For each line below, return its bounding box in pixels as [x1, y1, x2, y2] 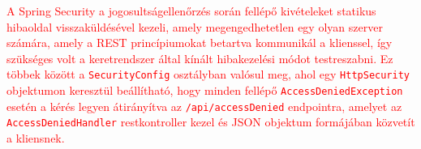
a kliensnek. [6, 130, 65, 146]
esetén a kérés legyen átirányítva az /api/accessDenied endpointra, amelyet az [6, 97, 402, 114]
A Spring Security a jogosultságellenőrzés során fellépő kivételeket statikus [6, 2, 376, 19]
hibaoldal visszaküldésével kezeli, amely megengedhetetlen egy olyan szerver [6, 18, 383, 35]
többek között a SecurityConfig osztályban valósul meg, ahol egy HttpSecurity [6, 66, 410, 83]
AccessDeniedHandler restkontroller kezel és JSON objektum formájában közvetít [6, 113, 415, 130]
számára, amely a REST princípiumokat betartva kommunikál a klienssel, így [6, 34, 393, 51]
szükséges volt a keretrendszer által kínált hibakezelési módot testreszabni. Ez [6, 49, 393, 66]
